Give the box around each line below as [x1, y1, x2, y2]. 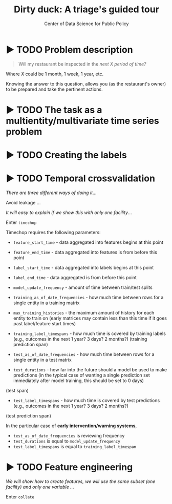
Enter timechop [6, 219, 37, 225]
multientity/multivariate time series [6, 115, 159, 127]
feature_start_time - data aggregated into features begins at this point [13, 239, 163, 245]
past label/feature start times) [13, 321, 76, 326]
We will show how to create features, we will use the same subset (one [6, 478, 156, 485]
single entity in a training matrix [13, 300, 80, 306]
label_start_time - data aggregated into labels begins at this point [13, 265, 154, 270]
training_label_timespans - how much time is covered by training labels [13, 330, 166, 337]
